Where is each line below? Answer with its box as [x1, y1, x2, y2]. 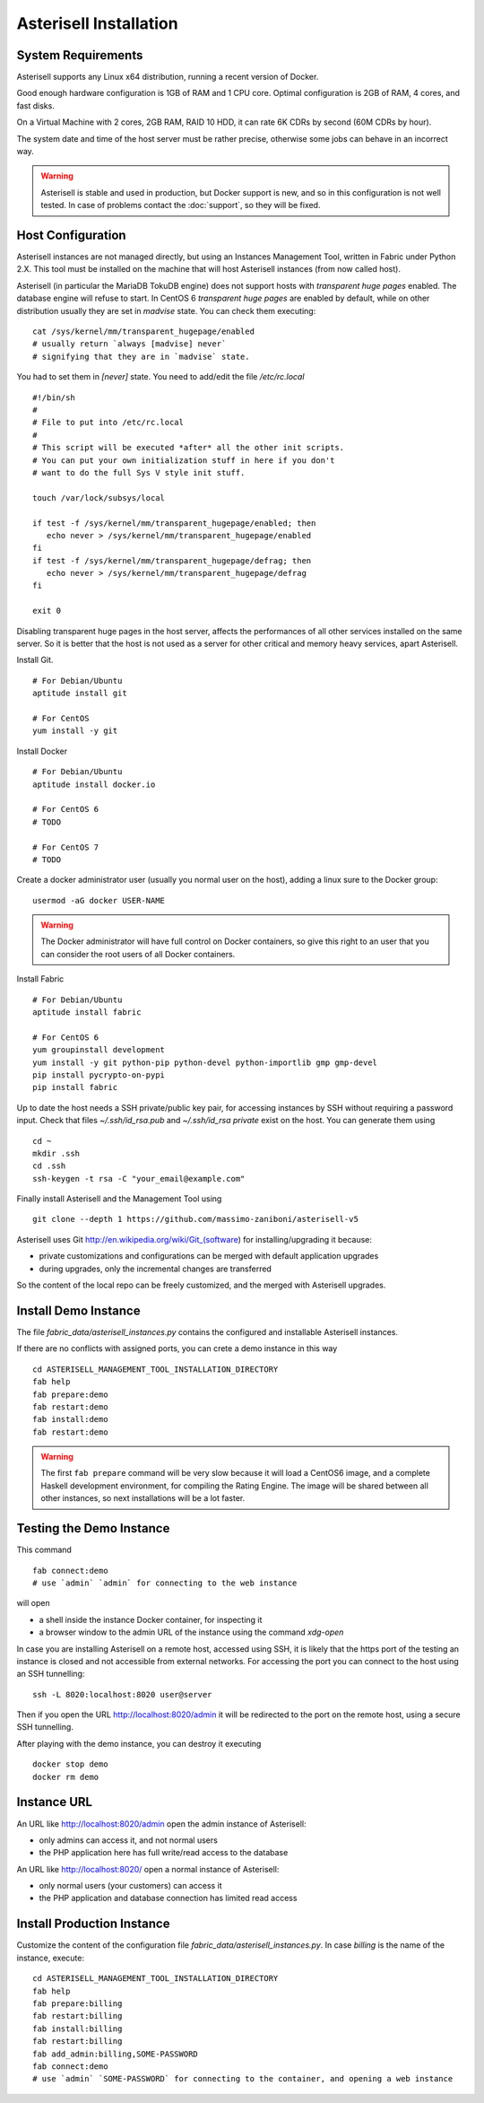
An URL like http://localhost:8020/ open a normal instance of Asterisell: [16, 1863, 280, 1874]
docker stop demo [32, 1759, 108, 1769]
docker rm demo [32, 1772, 99, 1782]
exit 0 [32, 606, 62, 616]
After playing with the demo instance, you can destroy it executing [16, 1738, 262, 1749]
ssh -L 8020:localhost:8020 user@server [32, 1689, 212, 1699]
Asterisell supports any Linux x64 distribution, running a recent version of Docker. [16, 72, 319, 83]
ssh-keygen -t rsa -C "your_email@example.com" [32, 1174, 246, 1183]
